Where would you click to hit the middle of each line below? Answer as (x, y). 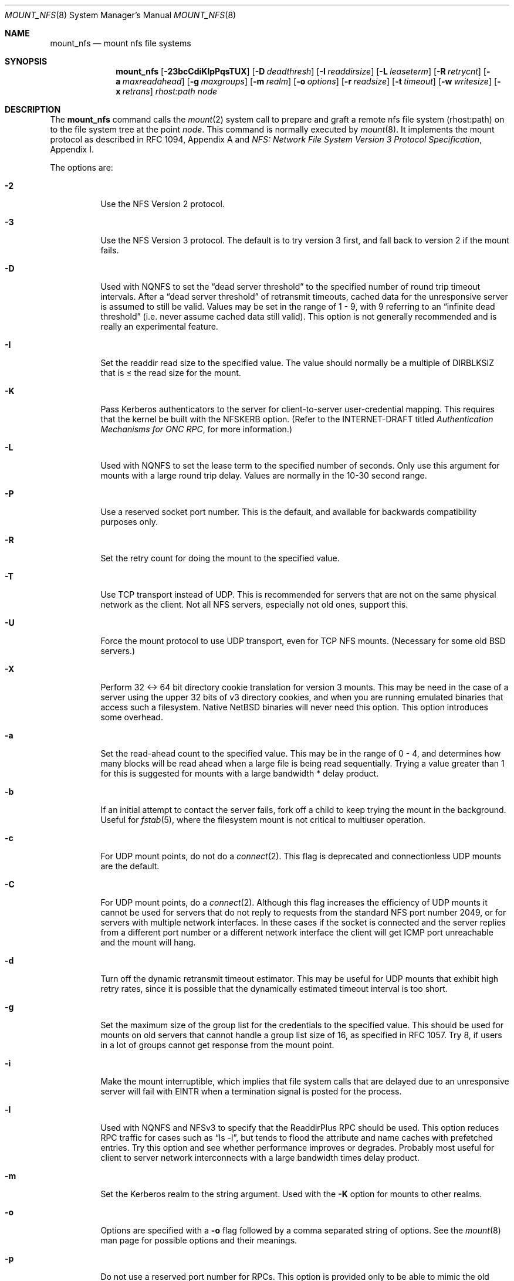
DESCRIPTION (33, 109)
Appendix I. (72, 149)
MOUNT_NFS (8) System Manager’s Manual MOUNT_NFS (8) (121, 15)
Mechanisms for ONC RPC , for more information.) (196, 429)
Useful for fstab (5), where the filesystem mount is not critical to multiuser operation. (263, 820)
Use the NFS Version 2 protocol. (163, 204)
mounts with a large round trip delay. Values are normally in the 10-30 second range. (264, 475)
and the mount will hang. (148, 942)
